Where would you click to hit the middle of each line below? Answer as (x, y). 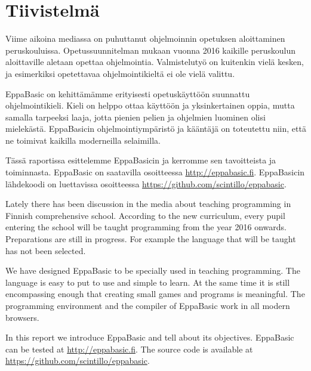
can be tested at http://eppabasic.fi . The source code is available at (129, 349)
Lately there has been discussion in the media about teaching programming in (148, 204)
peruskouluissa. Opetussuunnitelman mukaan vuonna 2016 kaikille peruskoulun (150, 50)
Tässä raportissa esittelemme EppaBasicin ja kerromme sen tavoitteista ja (141, 160)
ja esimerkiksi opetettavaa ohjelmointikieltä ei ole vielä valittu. (120, 73)
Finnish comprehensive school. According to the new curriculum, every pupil (145, 215)
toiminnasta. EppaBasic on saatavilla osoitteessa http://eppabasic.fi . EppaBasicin (155, 172)
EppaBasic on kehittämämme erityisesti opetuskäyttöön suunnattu (128, 93)
